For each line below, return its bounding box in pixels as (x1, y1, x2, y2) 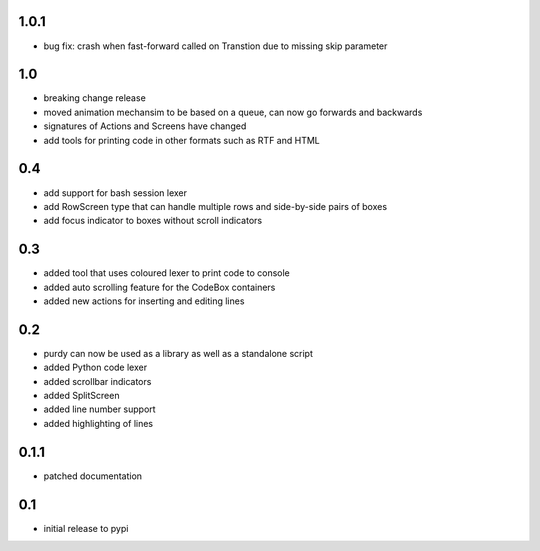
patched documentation (43, 470, 143, 482)
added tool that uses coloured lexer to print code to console (43, 267, 290, 279)
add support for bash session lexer (43, 186, 188, 199)
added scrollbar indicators (43, 375, 152, 387)
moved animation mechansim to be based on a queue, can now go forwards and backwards (43, 106, 423, 118)
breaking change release (43, 92, 147, 104)
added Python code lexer (43, 361, 148, 374)
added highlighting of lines (43, 417, 154, 429)
